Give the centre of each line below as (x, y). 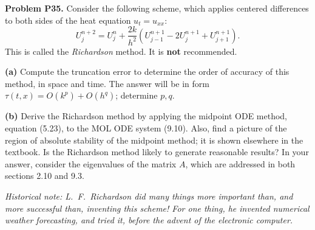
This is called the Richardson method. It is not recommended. (121, 51)
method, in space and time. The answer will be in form (107, 83)
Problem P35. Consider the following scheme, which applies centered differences (157, 8)
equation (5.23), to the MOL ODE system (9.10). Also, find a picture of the (146, 127)
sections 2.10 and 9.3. (45, 176)
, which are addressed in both (240, 163)
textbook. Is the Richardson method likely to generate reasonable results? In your (157, 152)
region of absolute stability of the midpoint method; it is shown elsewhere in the (154, 140)
